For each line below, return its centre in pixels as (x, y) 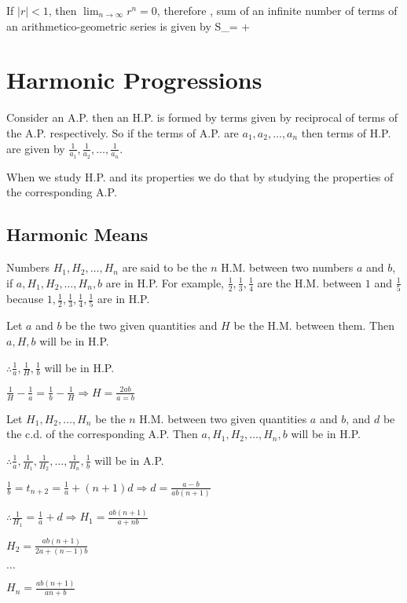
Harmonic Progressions (134, 80)
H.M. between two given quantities (223, 418)
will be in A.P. (129, 460)
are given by (36, 148)
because (25, 299)
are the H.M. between (310, 282)
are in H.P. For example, (165, 282)
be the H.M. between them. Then (314, 325)
